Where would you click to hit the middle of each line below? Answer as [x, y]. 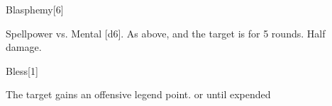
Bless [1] [22, 70]
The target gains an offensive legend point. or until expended [138, 94]
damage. [24, 47]
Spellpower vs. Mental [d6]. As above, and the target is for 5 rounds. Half [166, 33]
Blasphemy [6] [35, 9]
